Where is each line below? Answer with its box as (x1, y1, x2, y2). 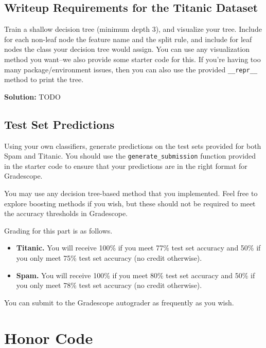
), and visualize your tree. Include (155, 24, 262, 34)
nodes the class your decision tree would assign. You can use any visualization (4, 44, 250, 54)
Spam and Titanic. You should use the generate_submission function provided (4, 150, 256, 161)
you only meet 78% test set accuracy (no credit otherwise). (16, 280, 202, 291)
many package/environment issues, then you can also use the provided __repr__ (4, 64, 258, 74)
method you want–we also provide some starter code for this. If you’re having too (4, 53, 261, 64)
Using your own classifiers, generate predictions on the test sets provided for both (4, 140, 261, 151)
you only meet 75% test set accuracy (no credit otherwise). (16, 253, 202, 263)
